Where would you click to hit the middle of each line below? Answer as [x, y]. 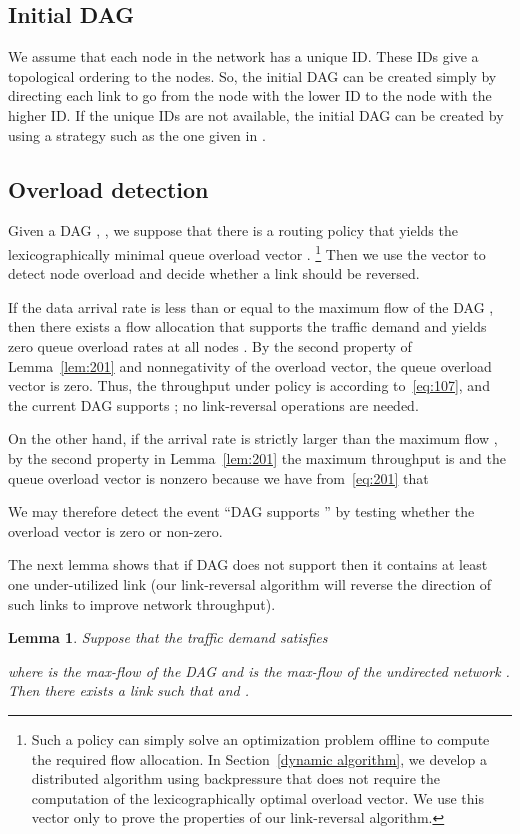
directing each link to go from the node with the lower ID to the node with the [250, 95]
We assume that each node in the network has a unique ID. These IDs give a [243, 56]
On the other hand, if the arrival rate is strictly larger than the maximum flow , [253, 438]
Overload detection [108, 188]
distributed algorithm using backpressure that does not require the [236, 778]
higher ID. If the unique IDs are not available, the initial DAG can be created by [256, 114]
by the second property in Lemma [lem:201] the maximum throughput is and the [257, 457]
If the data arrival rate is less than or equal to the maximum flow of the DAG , [251, 306]
